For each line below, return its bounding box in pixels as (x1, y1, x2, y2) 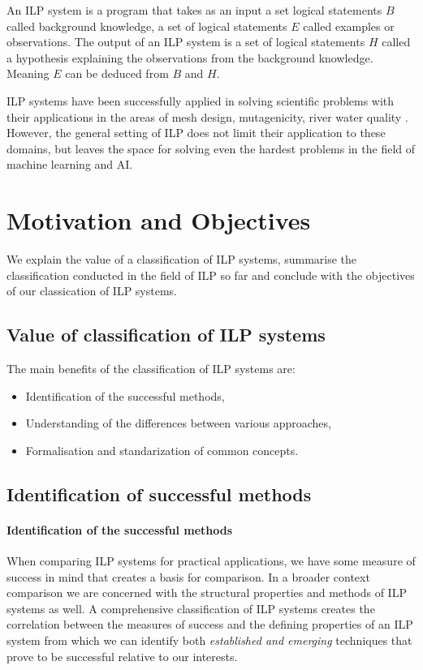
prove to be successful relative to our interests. (6, 647, 238, 664)
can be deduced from (65, 65, 169, 82)
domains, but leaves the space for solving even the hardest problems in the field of (6, 140, 416, 157)
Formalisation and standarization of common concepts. (25, 441, 299, 458)
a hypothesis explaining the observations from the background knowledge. (6, 49, 373, 66)
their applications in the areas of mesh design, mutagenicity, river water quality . (6, 108, 408, 125)
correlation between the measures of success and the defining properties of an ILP (6, 616, 413, 633)
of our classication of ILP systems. (6, 282, 178, 299)
